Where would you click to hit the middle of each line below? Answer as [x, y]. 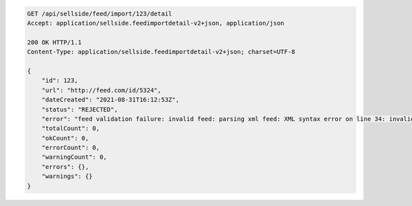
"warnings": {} [67, 177]
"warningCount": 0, [75, 157]
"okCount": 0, [65, 138]
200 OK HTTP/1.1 [55, 42]
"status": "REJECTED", [80, 109]
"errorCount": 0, [71, 148]
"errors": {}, [65, 167]
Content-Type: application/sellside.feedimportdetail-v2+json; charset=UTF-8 [161, 52]
